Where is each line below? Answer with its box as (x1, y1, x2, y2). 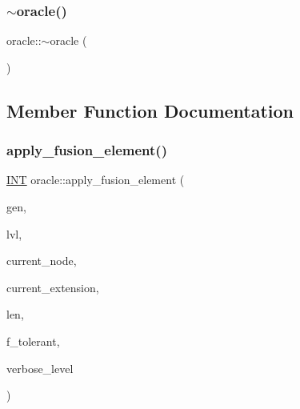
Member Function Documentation (6, 98, 294, 122)
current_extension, (6, 279, 99, 295)
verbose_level (6, 359, 74, 376)
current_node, (6, 252, 77, 269)
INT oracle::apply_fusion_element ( (6, 171, 185, 188)
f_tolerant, (6, 332, 60, 349)
